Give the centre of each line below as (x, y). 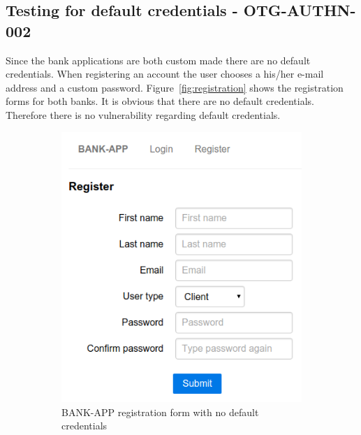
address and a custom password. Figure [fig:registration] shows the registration (175, 87)
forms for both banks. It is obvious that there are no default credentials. (160, 101)
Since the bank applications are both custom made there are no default (158, 60)
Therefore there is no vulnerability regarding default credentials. (143, 114)
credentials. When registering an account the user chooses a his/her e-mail (165, 74)
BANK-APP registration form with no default (160, 412)
